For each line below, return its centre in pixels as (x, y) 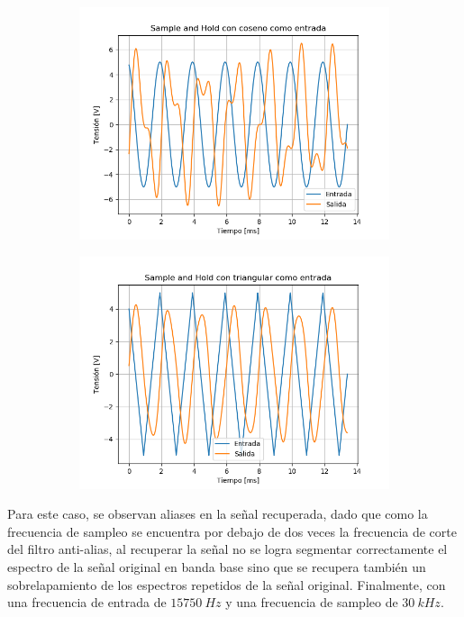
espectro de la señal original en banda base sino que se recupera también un (217, 566)
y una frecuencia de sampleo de (312, 602)
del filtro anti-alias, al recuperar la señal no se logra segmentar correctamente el (227, 549)
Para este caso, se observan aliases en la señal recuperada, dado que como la (218, 514)
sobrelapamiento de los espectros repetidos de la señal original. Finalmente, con (227, 584)
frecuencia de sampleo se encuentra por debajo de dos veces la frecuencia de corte (232, 531)
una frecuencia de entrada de (87, 602)
